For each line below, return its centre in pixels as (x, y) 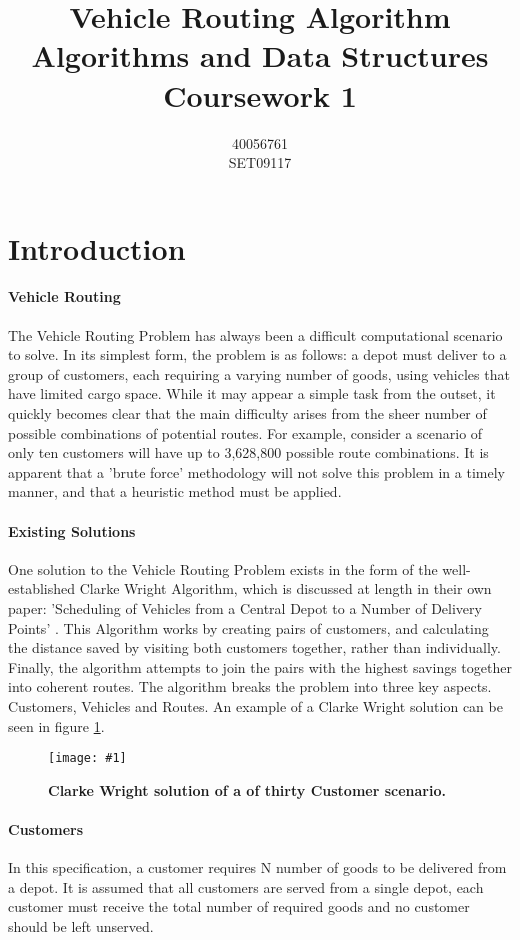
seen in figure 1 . (56, 725)
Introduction (97, 247)
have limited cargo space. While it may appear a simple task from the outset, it (252, 393)
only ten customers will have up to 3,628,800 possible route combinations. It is (248, 452)
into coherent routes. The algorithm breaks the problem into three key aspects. (250, 686)
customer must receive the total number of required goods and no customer (239, 906)
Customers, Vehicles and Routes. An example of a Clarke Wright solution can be (255, 705)
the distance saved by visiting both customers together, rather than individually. (254, 647)
